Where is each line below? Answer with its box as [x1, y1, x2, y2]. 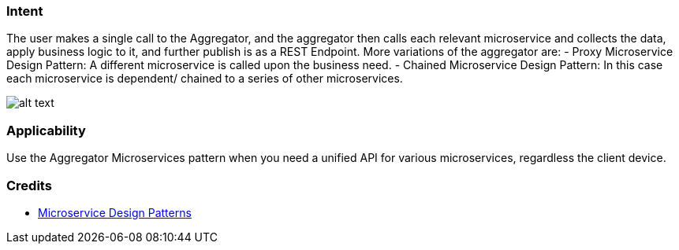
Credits [6, 177, 52, 193]
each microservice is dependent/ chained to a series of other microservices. [6, 72, 403, 86]
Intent [6, 3, 43, 19]
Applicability [6, 122, 86, 138]
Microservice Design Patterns [38, 205, 192, 219]
